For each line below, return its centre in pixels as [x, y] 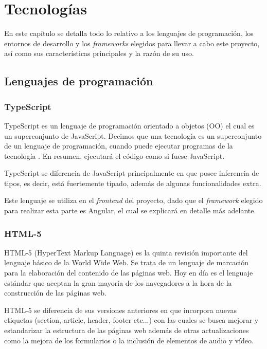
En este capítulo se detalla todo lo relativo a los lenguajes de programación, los [129, 33]
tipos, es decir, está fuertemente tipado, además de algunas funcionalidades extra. [133, 183]
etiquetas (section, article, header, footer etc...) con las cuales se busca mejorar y [131, 320]
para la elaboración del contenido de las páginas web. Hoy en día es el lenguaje [129, 273]
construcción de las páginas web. [55, 293]
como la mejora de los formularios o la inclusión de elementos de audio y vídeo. [129, 340]
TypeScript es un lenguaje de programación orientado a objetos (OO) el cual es [129, 125]
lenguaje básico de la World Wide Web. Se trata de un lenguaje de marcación [127, 262]
